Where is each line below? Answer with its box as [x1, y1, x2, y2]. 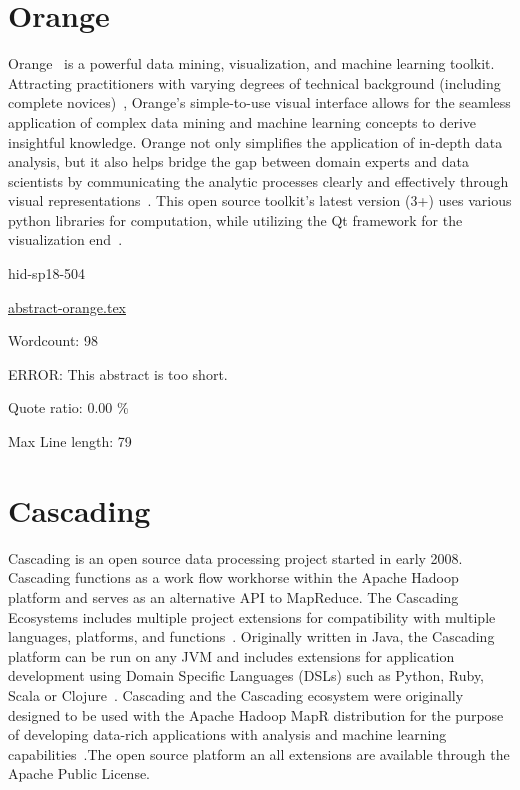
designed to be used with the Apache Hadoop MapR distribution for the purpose [8, 704, 504, 725]
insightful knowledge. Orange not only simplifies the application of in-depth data [8, 131, 503, 152]
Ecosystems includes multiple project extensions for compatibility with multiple [8, 606, 496, 627]
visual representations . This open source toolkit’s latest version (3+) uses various [8, 190, 512, 211]
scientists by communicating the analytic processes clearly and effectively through [8, 170, 509, 191]
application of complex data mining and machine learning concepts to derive [8, 111, 477, 132]
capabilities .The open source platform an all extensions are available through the [8, 743, 510, 764]
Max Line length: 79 [8, 431, 132, 452]
